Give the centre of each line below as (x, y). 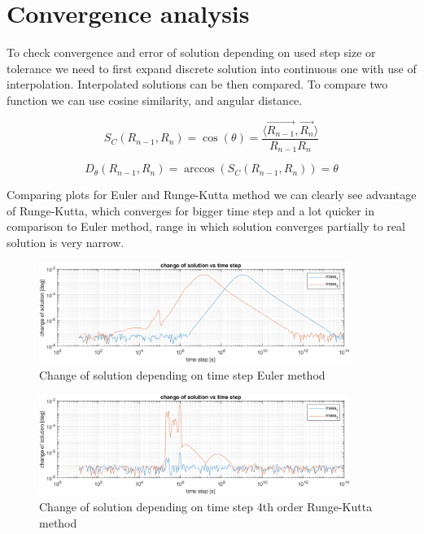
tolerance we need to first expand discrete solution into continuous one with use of (212, 68)
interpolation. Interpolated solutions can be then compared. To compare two (197, 84)
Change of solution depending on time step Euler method (182, 374)
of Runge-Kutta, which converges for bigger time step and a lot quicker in (190, 210)
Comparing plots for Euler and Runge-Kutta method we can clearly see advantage (212, 195)
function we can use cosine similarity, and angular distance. (155, 100)
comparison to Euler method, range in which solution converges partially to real (206, 226)
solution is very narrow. (66, 243)
